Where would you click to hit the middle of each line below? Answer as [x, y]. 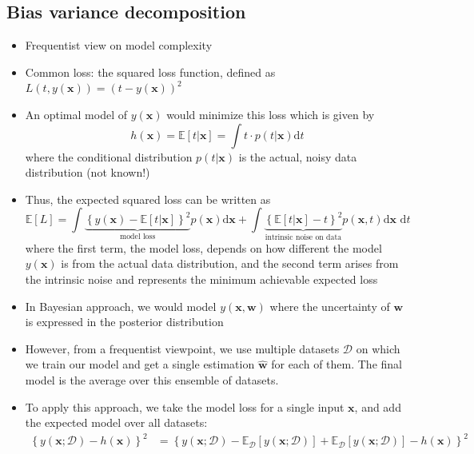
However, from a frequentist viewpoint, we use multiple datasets [182, 348]
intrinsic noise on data [303, 238]
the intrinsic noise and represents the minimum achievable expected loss [201, 279]
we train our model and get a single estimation [140, 364]
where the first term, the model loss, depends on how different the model [203, 247]
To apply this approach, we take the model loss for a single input [185, 406]
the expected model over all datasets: [116, 422]
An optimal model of [76, 114]
